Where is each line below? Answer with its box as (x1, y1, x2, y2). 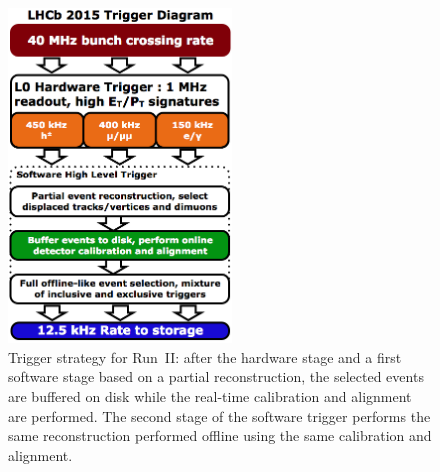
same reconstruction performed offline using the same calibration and (8, 425, 432, 446)
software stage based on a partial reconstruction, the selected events (8, 366, 424, 387)
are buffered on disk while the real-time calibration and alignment (8, 386, 412, 406)
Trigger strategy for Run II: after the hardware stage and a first (8, 346, 402, 367)
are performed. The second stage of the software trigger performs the (8, 405, 431, 426)
